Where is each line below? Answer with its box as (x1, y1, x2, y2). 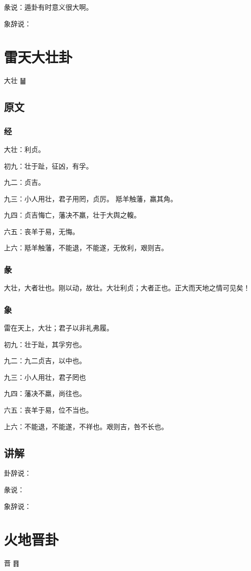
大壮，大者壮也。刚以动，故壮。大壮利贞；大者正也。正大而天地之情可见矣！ (4, 283, 250, 293)
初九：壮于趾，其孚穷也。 (4, 339, 86, 349)
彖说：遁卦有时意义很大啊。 (4, 2, 93, 12)
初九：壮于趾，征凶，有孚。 (4, 160, 93, 171)
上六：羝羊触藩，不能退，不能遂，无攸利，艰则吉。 (4, 242, 168, 253)
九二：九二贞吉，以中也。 (4, 355, 86, 366)
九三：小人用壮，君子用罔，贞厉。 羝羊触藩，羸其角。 (4, 193, 177, 203)
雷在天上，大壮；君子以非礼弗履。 (4, 323, 113, 333)
